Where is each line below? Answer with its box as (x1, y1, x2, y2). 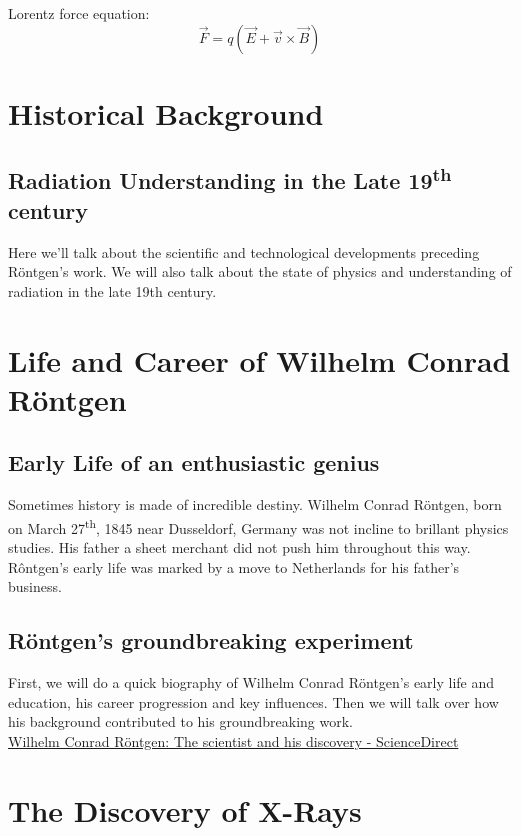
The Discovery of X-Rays (8, 789, 362, 830)
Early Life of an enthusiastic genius (8, 447, 380, 478)
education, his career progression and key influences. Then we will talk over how (8, 691, 499, 712)
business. (8, 576, 62, 597)
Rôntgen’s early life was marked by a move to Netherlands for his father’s (8, 556, 460, 577)
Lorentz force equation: (8, 3, 150, 23)
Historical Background (8, 92, 324, 133)
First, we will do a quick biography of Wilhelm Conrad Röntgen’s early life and (8, 671, 495, 692)
